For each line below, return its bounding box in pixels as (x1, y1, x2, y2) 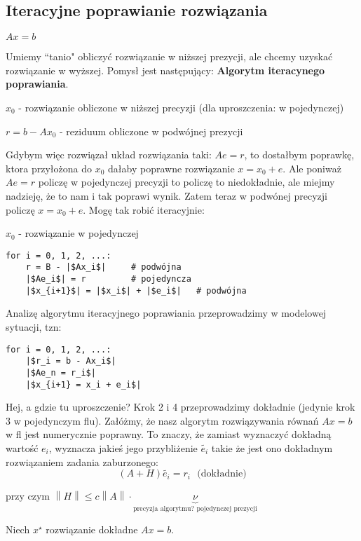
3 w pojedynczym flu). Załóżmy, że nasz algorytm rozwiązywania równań (6, 413, 319, 427)
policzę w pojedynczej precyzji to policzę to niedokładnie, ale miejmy (38, 174, 335, 189)
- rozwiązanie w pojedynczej (18, 226, 139, 240)
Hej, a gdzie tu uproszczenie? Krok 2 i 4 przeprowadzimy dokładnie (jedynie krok (6, 399, 355, 414)
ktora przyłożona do (6, 160, 93, 175)
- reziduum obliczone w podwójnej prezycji (59, 123, 243, 138)
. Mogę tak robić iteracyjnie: (83, 202, 205, 217)
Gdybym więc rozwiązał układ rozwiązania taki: (6, 147, 212, 162)
